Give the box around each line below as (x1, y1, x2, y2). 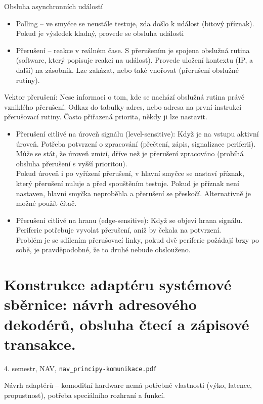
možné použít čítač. (16, 198, 77, 208)
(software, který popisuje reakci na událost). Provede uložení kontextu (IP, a (16, 55, 253, 65)
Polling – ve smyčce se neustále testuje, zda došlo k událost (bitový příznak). (16, 18, 254, 28)
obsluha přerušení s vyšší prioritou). (16, 158, 127, 168)
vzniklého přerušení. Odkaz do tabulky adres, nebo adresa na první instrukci (4, 101, 242, 112)
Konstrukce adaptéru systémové (4, 274, 232, 295)
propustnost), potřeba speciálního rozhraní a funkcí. (4, 390, 165, 400)
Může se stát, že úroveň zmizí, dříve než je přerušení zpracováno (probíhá (16, 148, 244, 159)
